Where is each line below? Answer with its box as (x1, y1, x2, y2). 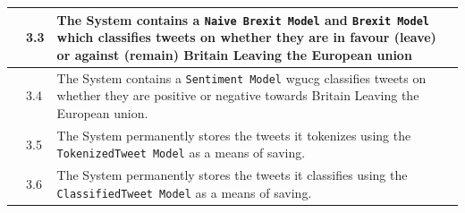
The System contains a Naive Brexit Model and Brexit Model (56, 10, 429, 29)
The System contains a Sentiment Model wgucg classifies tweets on (56, 68, 427, 87)
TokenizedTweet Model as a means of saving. (56, 143, 306, 162)
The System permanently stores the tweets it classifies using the (56, 166, 408, 184)
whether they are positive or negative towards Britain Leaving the (56, 86, 419, 105)
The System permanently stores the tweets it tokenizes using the (56, 125, 411, 144)
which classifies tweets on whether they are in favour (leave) (56, 28, 436, 47)
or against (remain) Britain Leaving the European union (56, 45, 412, 64)
